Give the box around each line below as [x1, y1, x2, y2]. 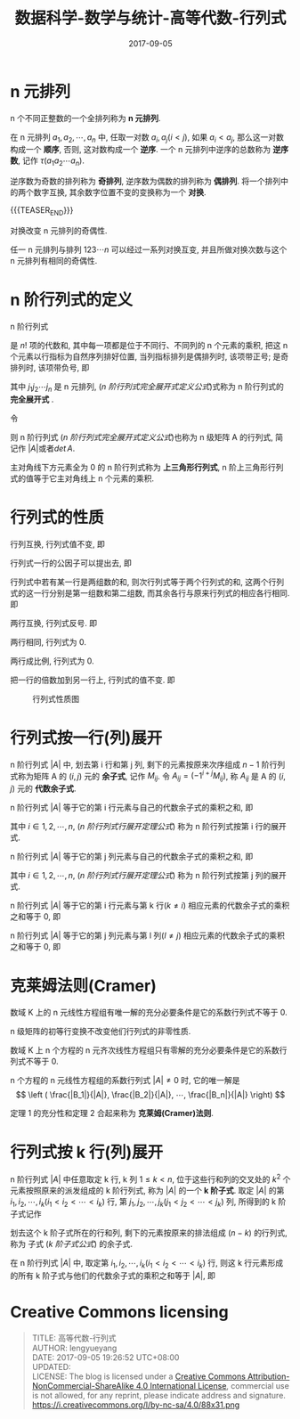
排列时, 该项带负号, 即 [10, 363, 90, 373]
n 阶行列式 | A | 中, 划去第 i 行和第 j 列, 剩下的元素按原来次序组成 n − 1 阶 [10, 759, 270, 770]
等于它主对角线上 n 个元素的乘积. [33, 473, 155, 484]
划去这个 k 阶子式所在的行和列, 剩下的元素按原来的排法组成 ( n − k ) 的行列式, [10, 1227, 288, 1238]
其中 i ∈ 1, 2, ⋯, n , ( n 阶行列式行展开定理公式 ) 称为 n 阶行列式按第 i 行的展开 [10, 821, 288, 832]
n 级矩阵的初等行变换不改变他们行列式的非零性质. [10, 1026, 191, 1037]
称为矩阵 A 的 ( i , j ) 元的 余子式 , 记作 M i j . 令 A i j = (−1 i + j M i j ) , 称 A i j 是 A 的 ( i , [17, 769, 286, 784]
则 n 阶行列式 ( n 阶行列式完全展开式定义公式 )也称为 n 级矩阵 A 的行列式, [10, 431, 274, 442]
